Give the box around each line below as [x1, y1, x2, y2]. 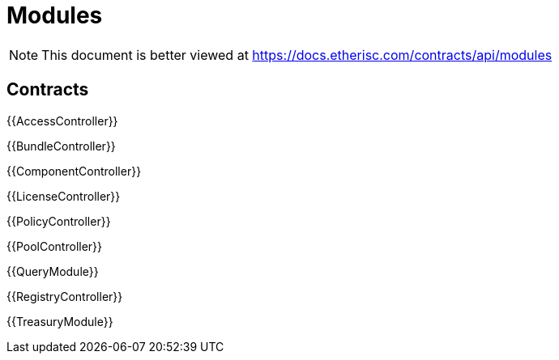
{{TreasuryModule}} [6, 314, 113, 328]
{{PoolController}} [6, 239, 103, 253]
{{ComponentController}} [6, 163, 142, 178]
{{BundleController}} [6, 138, 116, 153]
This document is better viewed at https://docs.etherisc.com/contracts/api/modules [41, 46, 553, 63]
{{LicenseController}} [6, 188, 121, 203]
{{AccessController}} [6, 113, 118, 128]
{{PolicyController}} [6, 214, 111, 228]
